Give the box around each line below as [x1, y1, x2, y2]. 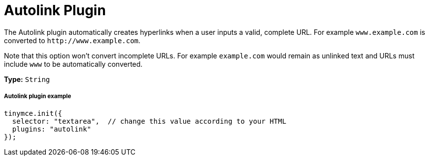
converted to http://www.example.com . [4, 36, 141, 45]
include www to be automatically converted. [4, 59, 143, 68]
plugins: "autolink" [12, 125, 92, 133]
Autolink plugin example [4, 93, 71, 100]
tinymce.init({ [4, 109, 63, 117]
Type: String [4, 75, 50, 83]
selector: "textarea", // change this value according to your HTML [12, 117, 287, 125]
